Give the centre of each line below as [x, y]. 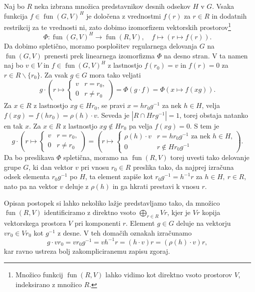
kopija [211, 212]
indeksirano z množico [49, 284]
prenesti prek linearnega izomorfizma [100, 55]
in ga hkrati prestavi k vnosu [156, 186]
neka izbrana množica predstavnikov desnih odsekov [112, 6]
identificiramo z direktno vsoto [90, 212]
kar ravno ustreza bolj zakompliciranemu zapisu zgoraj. [87, 251]
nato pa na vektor [31, 186]
